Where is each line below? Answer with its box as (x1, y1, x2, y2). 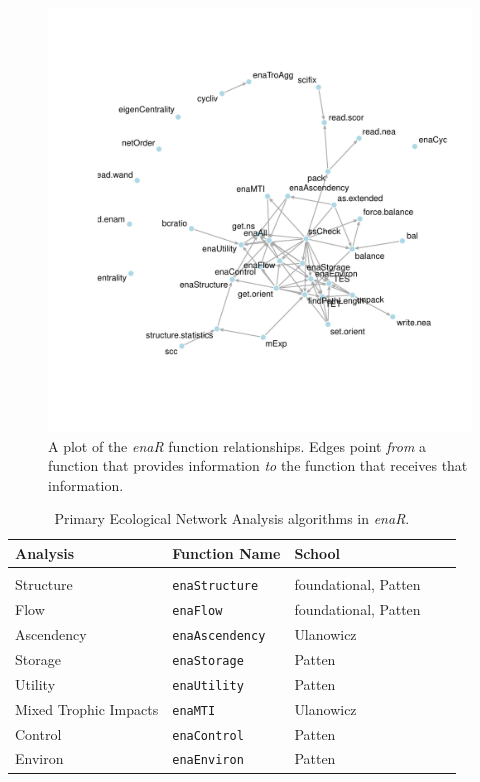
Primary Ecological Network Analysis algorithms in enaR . (54, 508, 410, 529)
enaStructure (172, 579, 259, 594)
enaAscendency (172, 628, 266, 643)
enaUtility (172, 678, 244, 693)
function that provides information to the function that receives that (48, 455, 468, 476)
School (294, 542, 340, 563)
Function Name (172, 542, 281, 563)
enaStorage (172, 653, 244, 668)
